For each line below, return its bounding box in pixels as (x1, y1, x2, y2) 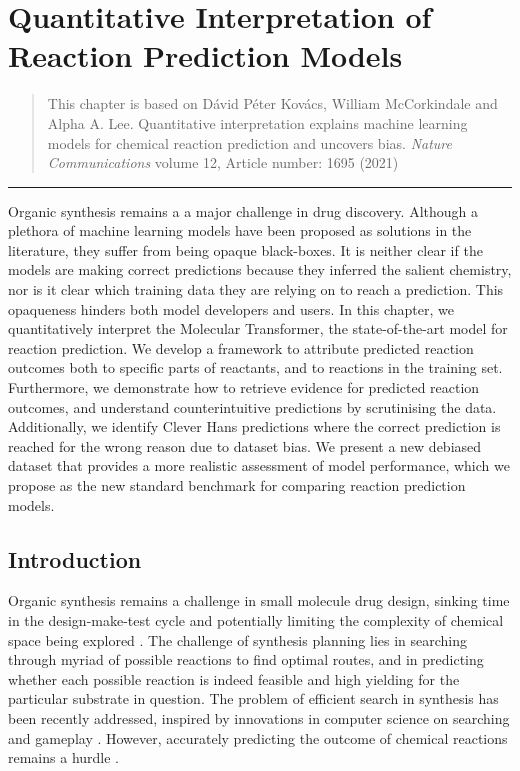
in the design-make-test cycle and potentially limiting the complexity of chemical (8, 609, 504, 630)
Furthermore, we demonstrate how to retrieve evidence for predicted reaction (8, 377, 480, 398)
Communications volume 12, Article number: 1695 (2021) (47, 152, 399, 173)
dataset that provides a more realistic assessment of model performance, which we (8, 455, 510, 476)
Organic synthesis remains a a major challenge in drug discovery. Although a (8, 200, 478, 221)
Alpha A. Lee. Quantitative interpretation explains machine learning (47, 112, 468, 133)
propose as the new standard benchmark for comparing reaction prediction (8, 475, 466, 495)
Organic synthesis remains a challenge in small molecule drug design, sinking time (8, 590, 510, 611)
